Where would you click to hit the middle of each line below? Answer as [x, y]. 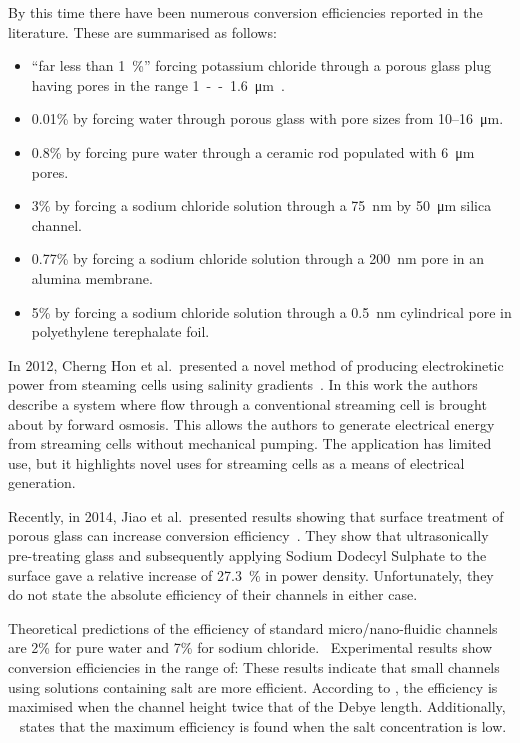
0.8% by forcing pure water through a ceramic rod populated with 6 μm [253, 151]
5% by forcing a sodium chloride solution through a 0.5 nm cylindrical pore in [271, 311]
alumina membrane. [92, 277]
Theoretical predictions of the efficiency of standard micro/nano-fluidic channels [253, 627]
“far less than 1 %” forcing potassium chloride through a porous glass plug [261, 65]
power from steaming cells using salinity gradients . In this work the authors [243, 384]
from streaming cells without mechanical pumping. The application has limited [250, 443]
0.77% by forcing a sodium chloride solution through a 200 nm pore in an [258, 258]
